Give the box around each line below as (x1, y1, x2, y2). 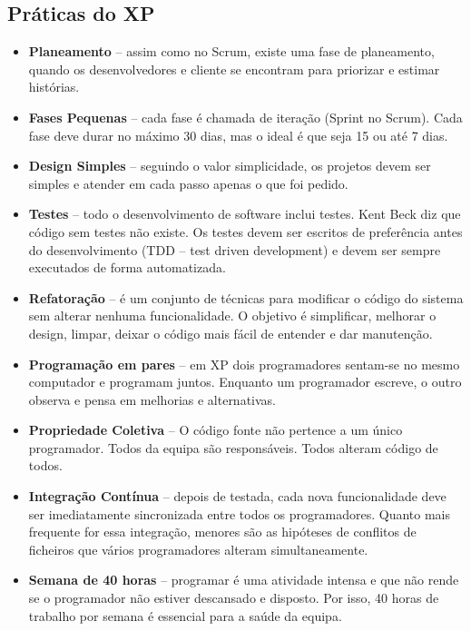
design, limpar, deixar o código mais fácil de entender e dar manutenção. (28, 323, 433, 342)
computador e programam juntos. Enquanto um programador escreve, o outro (28, 372, 462, 391)
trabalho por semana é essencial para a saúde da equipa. (28, 606, 342, 625)
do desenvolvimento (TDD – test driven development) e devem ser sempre (28, 240, 441, 259)
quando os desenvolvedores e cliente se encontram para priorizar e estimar (28, 59, 440, 78)
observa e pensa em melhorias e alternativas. (28, 389, 277, 409)
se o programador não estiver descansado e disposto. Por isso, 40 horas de (28, 588, 439, 607)
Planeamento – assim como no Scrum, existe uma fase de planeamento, (28, 42, 435, 61)
